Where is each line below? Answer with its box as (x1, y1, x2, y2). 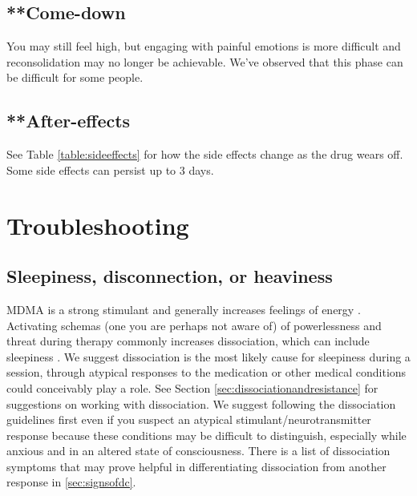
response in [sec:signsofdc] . (6, 474, 136, 490)
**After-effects (6, 108, 131, 133)
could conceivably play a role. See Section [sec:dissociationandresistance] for (6, 379, 379, 396)
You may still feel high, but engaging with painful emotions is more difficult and (6, 38, 401, 54)
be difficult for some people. (6, 69, 144, 86)
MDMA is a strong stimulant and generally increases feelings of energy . (6, 300, 361, 317)
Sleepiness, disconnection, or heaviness (6, 264, 333, 288)
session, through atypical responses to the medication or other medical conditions (6, 364, 407, 381)
